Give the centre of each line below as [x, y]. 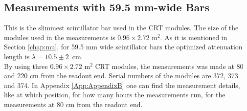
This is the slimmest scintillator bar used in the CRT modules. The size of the [121, 28]
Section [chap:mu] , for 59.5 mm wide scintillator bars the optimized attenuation [123, 47]
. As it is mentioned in [194, 37]
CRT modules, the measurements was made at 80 [169, 66]
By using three [26, 66]
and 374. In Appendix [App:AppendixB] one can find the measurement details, [122, 85]
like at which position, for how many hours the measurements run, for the [115, 95]
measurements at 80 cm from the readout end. [73, 104]
